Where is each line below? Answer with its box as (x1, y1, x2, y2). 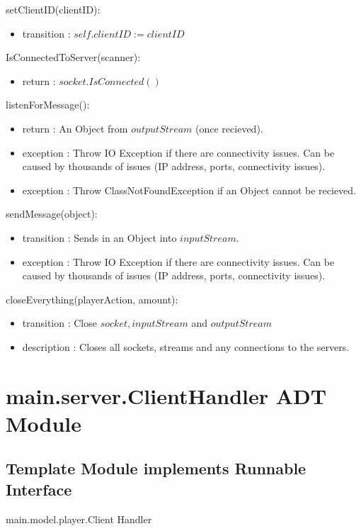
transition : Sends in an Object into (22, 230, 177, 245)
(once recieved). (195, 121, 263, 135)
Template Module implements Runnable (6, 457, 306, 479)
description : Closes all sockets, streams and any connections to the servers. (22, 339, 350, 354)
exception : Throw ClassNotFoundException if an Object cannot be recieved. (22, 182, 356, 197)
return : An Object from (22, 121, 128, 135)
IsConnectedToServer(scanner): (6, 50, 141, 65)
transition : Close (22, 315, 97, 330)
